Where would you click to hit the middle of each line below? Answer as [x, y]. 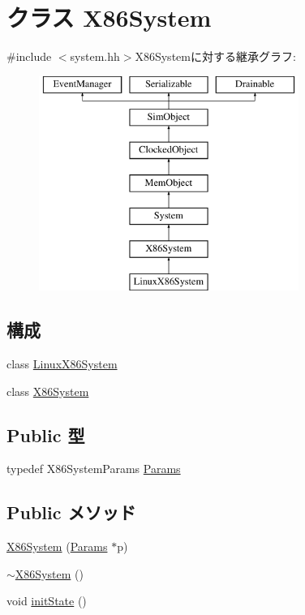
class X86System [48, 391]
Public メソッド [71, 512]
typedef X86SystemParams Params [94, 469]
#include [29, 56]
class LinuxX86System [62, 364]
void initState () [47, 601]
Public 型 [46, 434]
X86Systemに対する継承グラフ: [215, 56]
